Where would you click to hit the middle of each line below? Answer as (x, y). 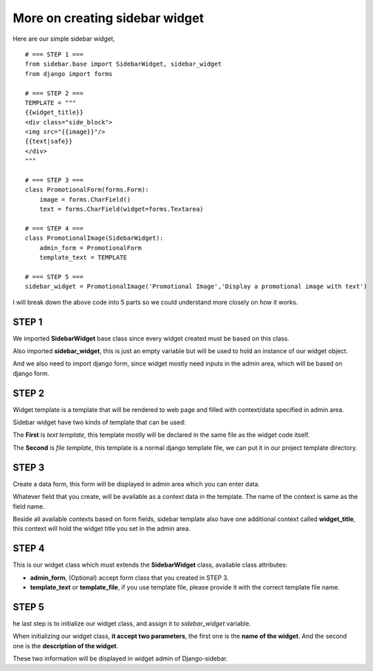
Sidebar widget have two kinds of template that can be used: (99, 422)
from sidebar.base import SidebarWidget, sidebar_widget (124, 64)
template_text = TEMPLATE (83, 258)
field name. (29, 506)
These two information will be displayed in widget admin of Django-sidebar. (120, 659)
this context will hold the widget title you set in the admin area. (102, 529)
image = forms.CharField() (85, 199)
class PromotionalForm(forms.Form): (87, 190)
